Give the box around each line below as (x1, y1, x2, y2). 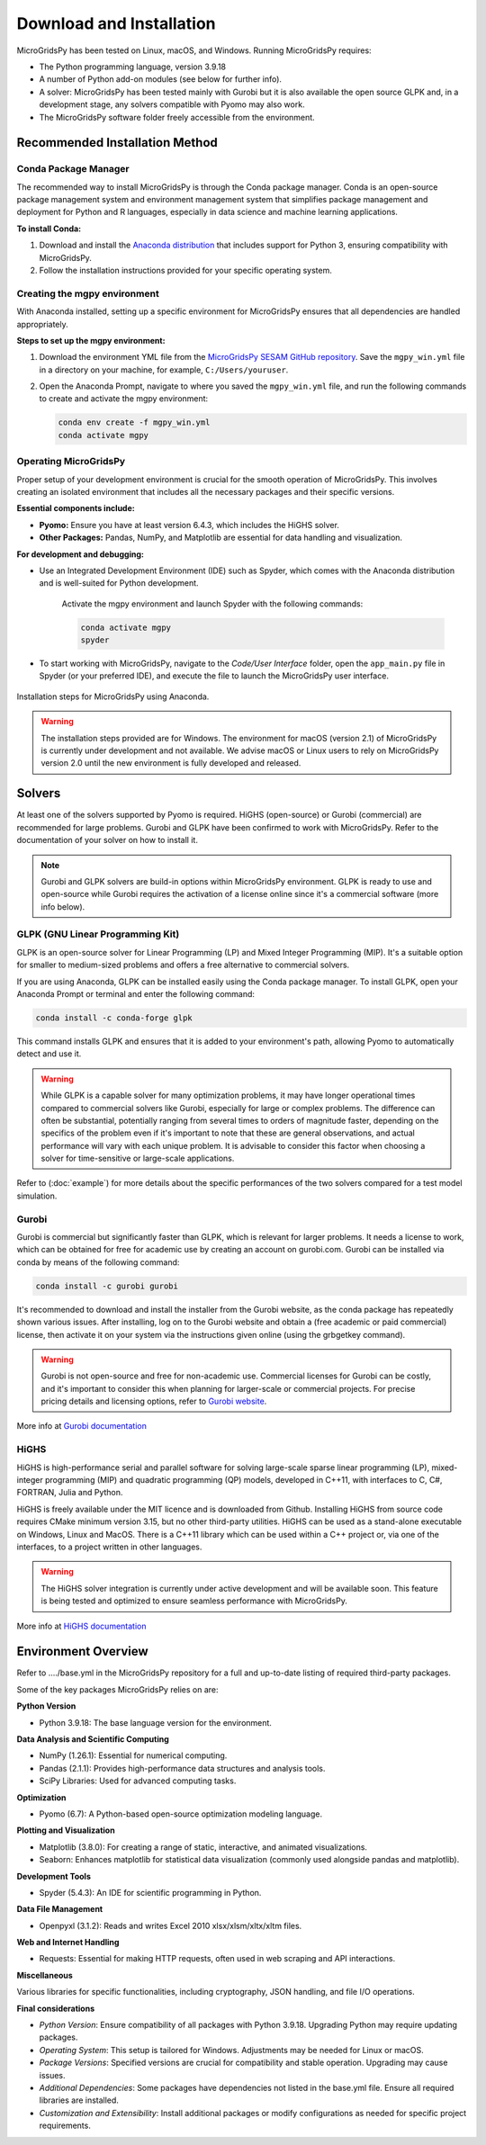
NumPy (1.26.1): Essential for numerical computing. (39, 1750, 228, 1761)
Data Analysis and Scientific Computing (16, 1734, 170, 1745)
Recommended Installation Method (16, 135, 218, 150)
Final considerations (16, 2003, 95, 2014)
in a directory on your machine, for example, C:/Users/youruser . (39, 364, 289, 375)
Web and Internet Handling (16, 1937, 120, 1948)
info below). (40, 901, 85, 912)
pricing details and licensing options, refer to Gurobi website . (40, 1396, 267, 1407)
